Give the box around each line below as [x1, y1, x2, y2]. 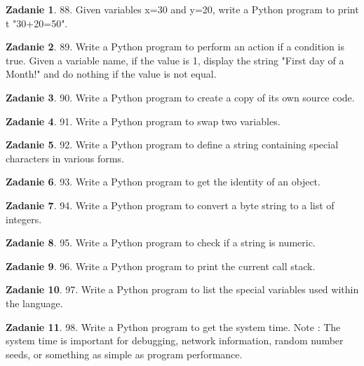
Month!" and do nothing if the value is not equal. [6, 66, 217, 81]
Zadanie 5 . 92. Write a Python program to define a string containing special [6, 137, 339, 152]
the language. [6, 295, 63, 310]
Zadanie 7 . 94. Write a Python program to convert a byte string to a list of [6, 197, 335, 212]
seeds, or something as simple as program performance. [6, 346, 243, 361]
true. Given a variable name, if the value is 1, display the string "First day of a [6, 52, 344, 67]
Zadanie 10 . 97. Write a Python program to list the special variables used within [6, 282, 359, 297]
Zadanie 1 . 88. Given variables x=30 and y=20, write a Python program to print [6, 2, 359, 16]
